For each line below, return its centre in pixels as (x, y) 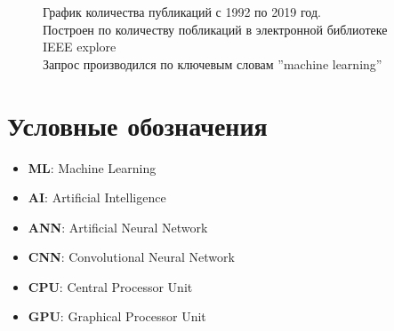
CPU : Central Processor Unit (110, 286)
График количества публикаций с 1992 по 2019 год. (182, 12)
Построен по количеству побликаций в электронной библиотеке (215, 29)
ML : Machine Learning (92, 167)
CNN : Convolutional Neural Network (131, 257)
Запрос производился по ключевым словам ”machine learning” (213, 63)
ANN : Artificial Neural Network (118, 227)
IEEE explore (80, 47)
